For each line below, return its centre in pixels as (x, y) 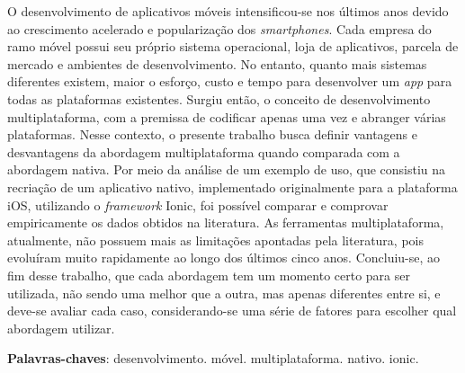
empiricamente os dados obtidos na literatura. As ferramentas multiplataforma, (226, 222)
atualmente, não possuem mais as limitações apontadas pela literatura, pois (215, 240)
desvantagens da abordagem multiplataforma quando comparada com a (204, 151)
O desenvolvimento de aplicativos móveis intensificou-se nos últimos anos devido (228, 11)
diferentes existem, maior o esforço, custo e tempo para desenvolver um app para (230, 81)
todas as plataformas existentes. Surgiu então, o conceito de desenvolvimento (219, 98)
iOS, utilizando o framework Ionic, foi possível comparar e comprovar (198, 204)
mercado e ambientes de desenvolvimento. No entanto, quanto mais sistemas (217, 63)
